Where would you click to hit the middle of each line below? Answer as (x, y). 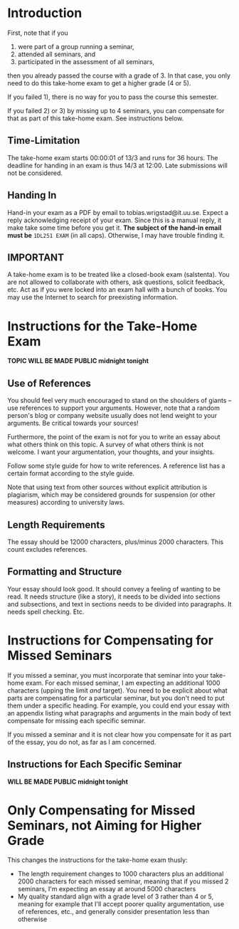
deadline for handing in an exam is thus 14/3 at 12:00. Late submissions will (117, 165)
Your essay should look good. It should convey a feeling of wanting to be (114, 589)
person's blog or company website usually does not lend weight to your (112, 416)
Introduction (45, 13)
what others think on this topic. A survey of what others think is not (106, 445)
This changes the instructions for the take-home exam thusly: (97, 860)
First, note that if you (38, 33)
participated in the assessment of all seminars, (86, 61)
